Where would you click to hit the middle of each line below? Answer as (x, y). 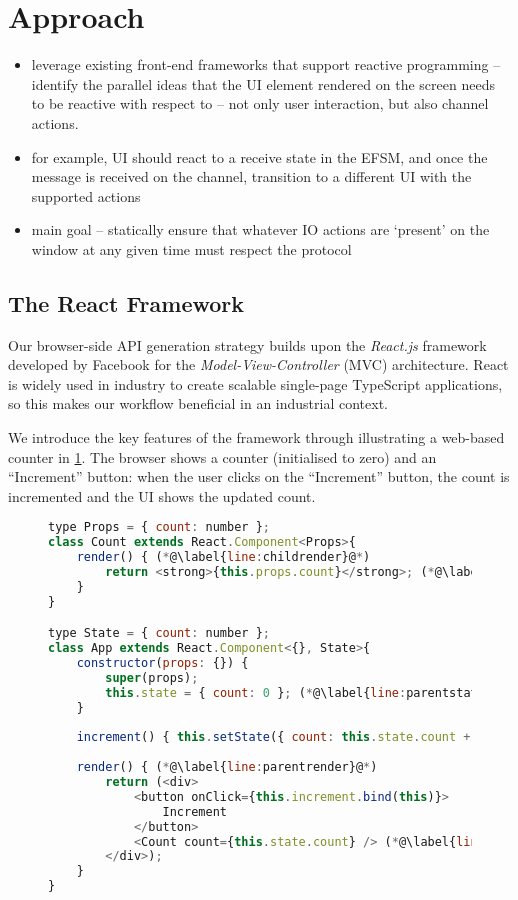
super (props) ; (152, 677)
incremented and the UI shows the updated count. (162, 495)
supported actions (86, 195)
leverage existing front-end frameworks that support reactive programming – (266, 64)
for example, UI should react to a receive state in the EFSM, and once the (259, 156)
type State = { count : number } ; (159, 633)
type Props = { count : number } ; (159, 527)
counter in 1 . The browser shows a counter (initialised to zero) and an (222, 456)
